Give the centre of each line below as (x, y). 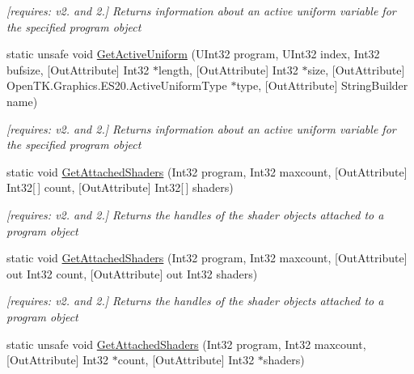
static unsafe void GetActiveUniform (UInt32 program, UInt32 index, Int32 (193, 54)
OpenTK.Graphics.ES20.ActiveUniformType (117, 85)
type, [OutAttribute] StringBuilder (322, 85)
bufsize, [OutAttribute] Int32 (78, 69)
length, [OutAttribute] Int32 (228, 69)
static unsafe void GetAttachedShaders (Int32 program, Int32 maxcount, (186, 344)
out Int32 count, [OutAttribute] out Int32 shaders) (132, 273)
